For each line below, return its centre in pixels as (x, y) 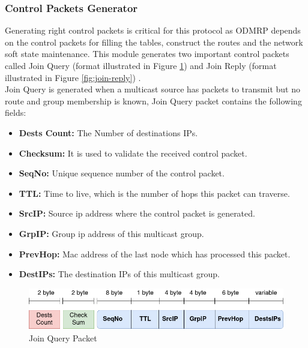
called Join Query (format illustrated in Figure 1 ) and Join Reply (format (141, 65)
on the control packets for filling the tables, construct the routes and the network (154, 42)
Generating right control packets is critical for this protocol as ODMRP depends (153, 30)
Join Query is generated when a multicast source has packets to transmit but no (152, 89)
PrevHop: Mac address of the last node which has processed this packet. (155, 253)
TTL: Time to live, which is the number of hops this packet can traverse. (154, 193)
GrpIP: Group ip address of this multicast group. (111, 233)
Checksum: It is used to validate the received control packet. (133, 153)
